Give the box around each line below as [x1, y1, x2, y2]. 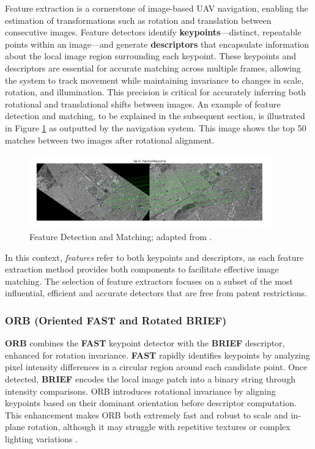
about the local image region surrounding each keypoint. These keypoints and [5, 49, 296, 62]
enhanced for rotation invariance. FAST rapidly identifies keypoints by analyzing [5, 348, 310, 361]
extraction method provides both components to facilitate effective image [5, 263, 279, 276]
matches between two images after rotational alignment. [5, 133, 215, 146]
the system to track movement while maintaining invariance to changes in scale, [5, 73, 304, 86]
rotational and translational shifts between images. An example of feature [5, 97, 281, 110]
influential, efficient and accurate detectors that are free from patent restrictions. [5, 287, 307, 299]
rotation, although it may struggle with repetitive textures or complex [28, 420, 291, 433]
